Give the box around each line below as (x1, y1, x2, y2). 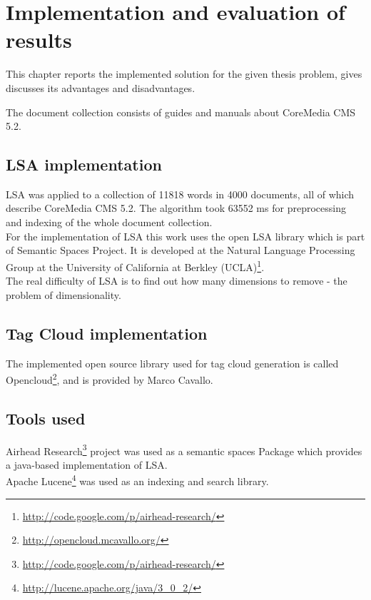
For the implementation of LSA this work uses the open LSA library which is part (6, 228, 365, 243)
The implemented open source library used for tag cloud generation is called (6, 355, 339, 370)
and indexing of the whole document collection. (6, 215, 213, 230)
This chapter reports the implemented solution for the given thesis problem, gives (6, 66, 362, 81)
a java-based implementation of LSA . (6, 457, 168, 472)
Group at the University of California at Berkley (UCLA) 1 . (6, 257, 265, 274)
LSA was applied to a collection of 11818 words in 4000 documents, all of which (6, 186, 355, 201)
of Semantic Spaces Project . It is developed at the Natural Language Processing (6, 243, 355, 258)
